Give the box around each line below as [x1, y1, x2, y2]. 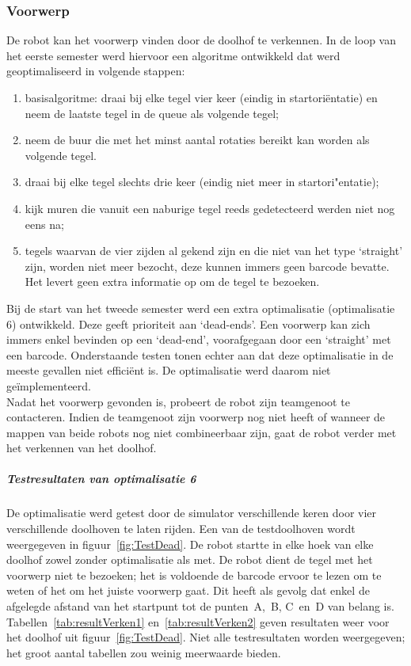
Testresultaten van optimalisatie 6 [6, 470, 196, 487]
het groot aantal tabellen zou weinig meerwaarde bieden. [6, 644, 281, 660]
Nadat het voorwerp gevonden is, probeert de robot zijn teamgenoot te [6, 393, 350, 409]
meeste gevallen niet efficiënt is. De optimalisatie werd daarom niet [6, 362, 331, 379]
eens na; [25, 215, 64, 232]
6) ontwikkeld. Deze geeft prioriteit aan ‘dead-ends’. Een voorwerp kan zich [6, 315, 371, 332]
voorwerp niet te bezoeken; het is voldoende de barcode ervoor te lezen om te [6, 566, 382, 583]
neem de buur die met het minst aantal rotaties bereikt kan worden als [25, 131, 370, 148]
